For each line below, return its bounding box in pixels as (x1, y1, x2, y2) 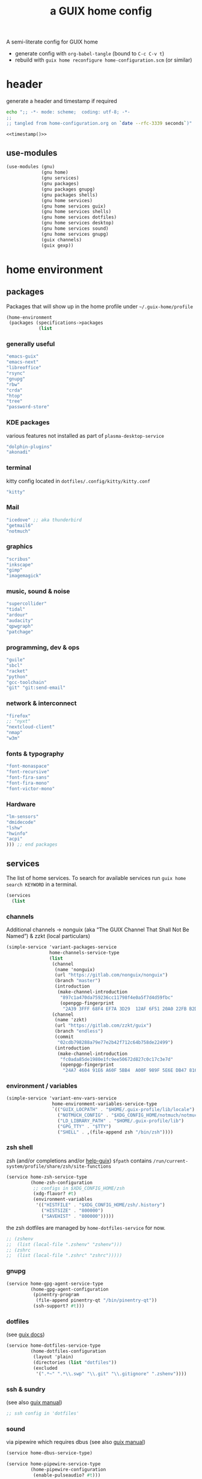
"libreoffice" (6, 365, 42, 371)
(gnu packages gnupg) (41, 186, 96, 192)
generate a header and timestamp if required (6, 98, 117, 105)
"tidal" (6, 606, 26, 613)
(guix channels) (41, 236, 82, 242)
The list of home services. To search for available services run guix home (6, 874, 186, 881)
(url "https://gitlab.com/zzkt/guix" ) (54, 1022, 152, 1029)
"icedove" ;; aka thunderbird (6, 517, 82, 523)
